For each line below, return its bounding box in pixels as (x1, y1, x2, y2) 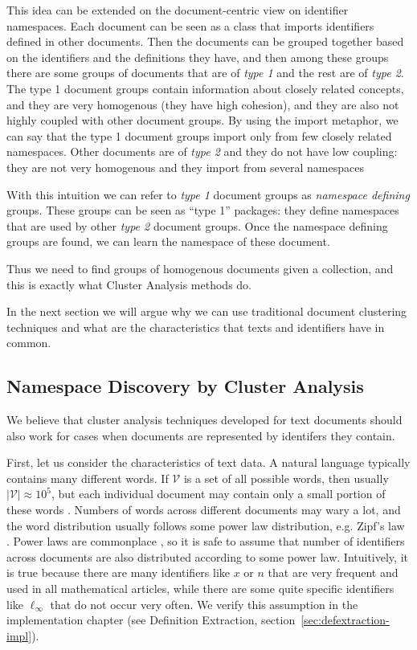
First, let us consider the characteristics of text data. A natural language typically (6, 454, 411, 471)
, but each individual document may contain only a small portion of (51, 485, 386, 502)
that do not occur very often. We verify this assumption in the (50, 595, 358, 612)
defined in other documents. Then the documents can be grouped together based (6, 33, 404, 50)
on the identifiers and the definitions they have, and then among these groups (6, 48, 389, 65)
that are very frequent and (268, 564, 399, 581)
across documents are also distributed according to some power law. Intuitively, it (6, 548, 408, 565)
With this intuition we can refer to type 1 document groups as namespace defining (6, 186, 410, 202)
